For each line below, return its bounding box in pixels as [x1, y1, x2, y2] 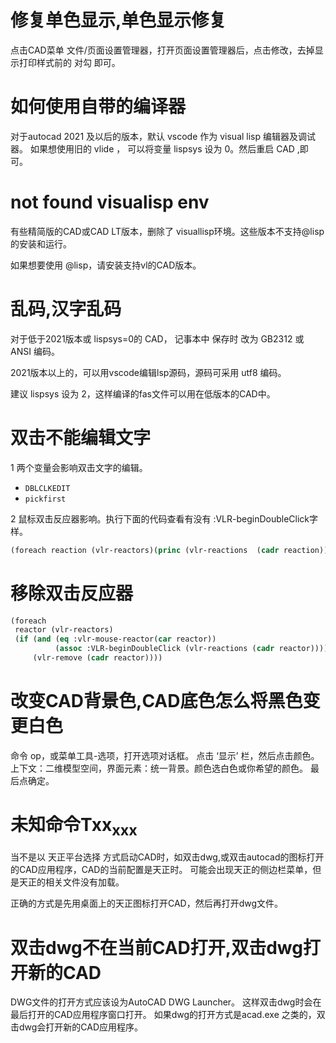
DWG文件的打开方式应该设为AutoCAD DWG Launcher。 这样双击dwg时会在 [10, 996, 322, 1008]
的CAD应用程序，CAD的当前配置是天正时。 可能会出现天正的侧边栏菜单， [10, 864, 313, 876]
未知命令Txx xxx [10, 814, 138, 840]
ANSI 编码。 [10, 345, 60, 357]
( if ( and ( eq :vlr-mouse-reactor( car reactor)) [14, 634, 217, 645]
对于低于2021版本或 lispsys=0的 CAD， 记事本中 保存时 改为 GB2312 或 [10, 332, 305, 345]
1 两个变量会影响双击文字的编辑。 [10, 461, 148, 473]
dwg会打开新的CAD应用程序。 [18, 1021, 144, 1033]
